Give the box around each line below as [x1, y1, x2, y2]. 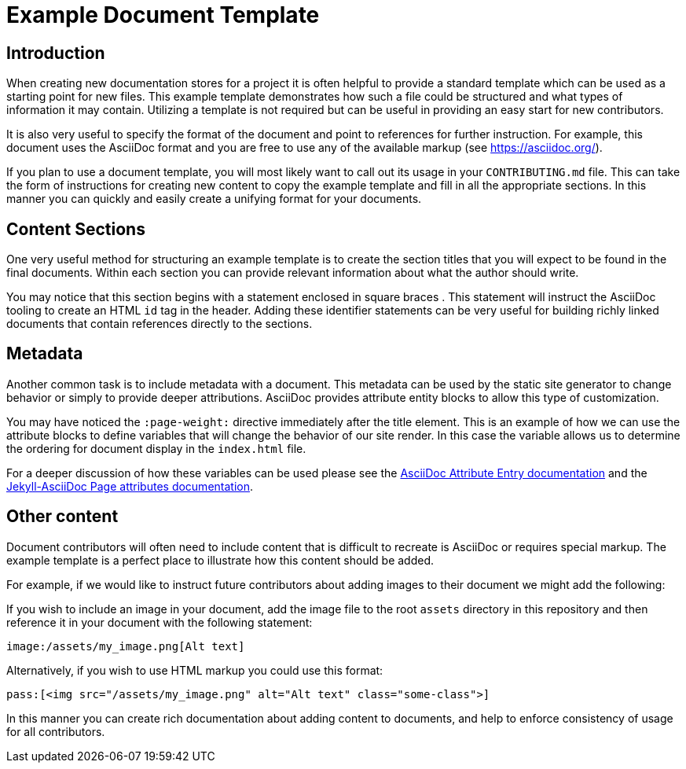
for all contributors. [6, 724, 105, 738]
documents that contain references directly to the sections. [6, 317, 313, 331]
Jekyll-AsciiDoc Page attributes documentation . [6, 479, 254, 493]
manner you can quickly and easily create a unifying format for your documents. [6, 192, 422, 206]
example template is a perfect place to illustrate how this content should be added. [6, 553, 435, 567]
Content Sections [6, 219, 145, 239]
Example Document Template [6, 2, 320, 28]
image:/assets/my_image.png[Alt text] [6, 639, 245, 653]
